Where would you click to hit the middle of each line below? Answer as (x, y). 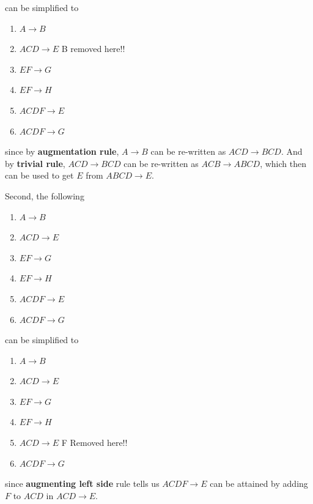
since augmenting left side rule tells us (82, 484)
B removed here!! (93, 49)
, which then (283, 163)
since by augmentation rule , (62, 151)
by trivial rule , (35, 163)
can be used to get (39, 175)
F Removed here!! (94, 443)
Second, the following (45, 195)
